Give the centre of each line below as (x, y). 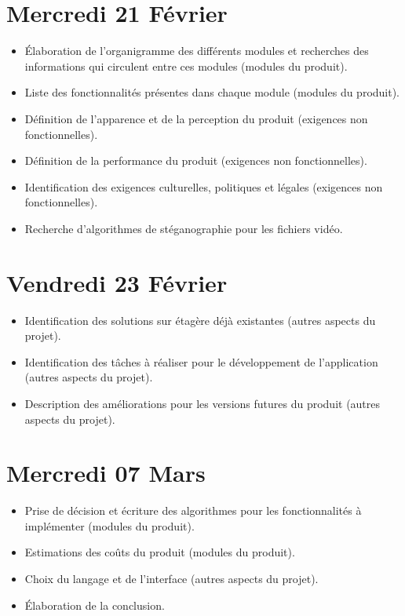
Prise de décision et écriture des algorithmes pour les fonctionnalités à (193, 510)
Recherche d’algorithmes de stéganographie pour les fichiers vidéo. (184, 228)
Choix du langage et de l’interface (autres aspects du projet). (171, 579)
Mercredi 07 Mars (106, 473)
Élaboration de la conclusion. (95, 605)
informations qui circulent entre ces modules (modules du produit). (186, 66)
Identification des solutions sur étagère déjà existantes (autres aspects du (200, 320)
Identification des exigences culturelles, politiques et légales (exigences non (204, 186)
